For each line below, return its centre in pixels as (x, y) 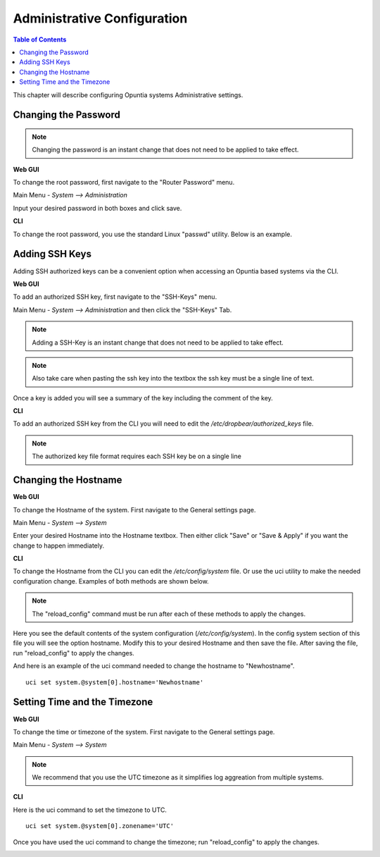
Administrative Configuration (100, 18)
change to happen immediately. (59, 545)
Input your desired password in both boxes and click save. (97, 208)
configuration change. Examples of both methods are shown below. (111, 581)
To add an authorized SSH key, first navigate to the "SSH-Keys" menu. (115, 297)
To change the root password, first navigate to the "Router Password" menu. (124, 183)
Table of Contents (40, 39)
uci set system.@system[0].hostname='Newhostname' (115, 682)
